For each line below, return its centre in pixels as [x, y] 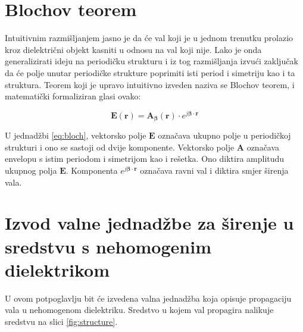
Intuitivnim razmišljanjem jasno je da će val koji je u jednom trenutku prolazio [149, 38]
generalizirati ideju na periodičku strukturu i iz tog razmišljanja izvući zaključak [151, 61]
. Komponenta [92, 170]
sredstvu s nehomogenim [108, 246]
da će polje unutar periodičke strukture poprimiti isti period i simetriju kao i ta [150, 72]
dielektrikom [57, 269]
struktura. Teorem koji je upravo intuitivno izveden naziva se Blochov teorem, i [150, 84]
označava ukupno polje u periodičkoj [224, 135]
